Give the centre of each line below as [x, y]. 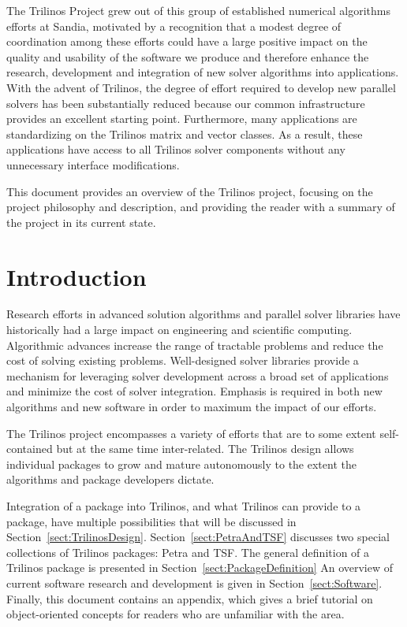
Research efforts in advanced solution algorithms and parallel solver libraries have [203, 314]
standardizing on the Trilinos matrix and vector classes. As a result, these [185, 134]
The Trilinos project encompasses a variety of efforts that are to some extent [191, 433]
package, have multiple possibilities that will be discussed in [151, 521]
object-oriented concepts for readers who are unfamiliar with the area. [175, 614]
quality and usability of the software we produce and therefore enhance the [188, 56]
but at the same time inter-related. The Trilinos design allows [205, 449]
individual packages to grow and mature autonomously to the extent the [181, 464]
